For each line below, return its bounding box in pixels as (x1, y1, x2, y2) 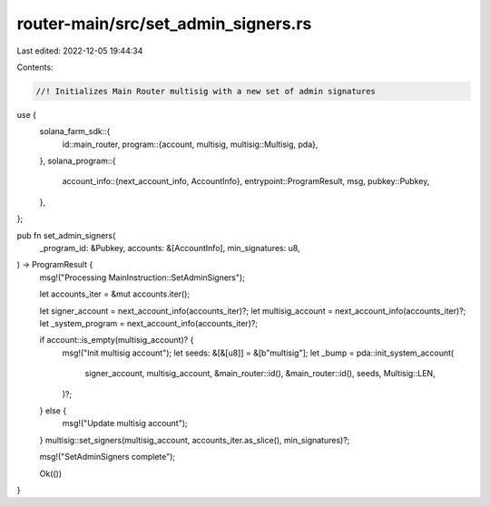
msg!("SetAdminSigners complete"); (39, 452, 176, 462)
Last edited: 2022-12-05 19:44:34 (16, 45, 143, 56)
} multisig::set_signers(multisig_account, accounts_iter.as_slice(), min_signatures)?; (39, 434, 350, 445)
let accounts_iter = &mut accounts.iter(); (39, 288, 191, 299)
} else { (39, 404, 67, 416)
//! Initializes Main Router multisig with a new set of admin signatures (35, 86, 377, 96)
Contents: (16, 62, 54, 73)
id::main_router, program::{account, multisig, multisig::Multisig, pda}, (62, 139, 318, 150)
